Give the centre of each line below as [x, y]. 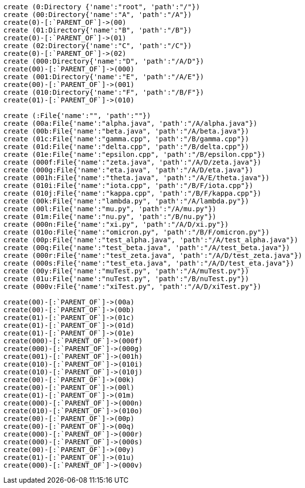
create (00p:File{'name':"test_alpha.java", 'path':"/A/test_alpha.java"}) [151, 240]
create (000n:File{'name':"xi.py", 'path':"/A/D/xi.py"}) [116, 224]
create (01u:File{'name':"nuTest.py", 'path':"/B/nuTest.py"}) [126, 279]
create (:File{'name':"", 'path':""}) [77, 116]
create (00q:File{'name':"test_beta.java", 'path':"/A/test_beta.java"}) [147, 248]
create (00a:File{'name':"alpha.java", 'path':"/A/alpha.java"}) [130, 123]
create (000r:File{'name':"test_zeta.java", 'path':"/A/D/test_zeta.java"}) [153, 255]
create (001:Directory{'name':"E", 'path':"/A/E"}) [104, 77]
